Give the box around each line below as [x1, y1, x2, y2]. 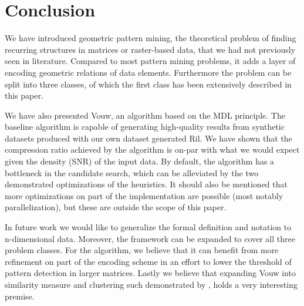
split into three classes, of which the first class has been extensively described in [5, 78, 292, 90]
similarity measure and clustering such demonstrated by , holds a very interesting [5, 278, 298, 290]
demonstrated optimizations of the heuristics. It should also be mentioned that [5, 178, 288, 190]
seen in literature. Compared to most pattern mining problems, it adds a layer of [5, 55, 296, 67]
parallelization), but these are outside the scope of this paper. [5, 201, 227, 213]
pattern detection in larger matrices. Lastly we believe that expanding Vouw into [5, 267, 296, 279]
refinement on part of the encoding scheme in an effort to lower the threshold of [5, 255, 292, 267]
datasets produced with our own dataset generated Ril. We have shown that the [5, 132, 292, 144]
